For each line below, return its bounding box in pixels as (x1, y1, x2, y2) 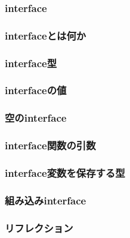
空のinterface (5, 110, 67, 125)
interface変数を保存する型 (5, 165, 125, 180)
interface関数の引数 (5, 138, 96, 153)
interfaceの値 (5, 83, 67, 98)
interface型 (5, 55, 57, 70)
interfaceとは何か (5, 28, 86, 43)
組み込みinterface (5, 192, 86, 207)
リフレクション (5, 220, 73, 235)
